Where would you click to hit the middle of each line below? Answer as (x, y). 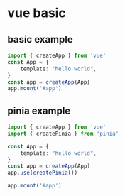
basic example (40, 39)
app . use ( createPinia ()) (43, 173)
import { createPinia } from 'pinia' (63, 134)
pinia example (39, 110)
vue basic (37, 13)
